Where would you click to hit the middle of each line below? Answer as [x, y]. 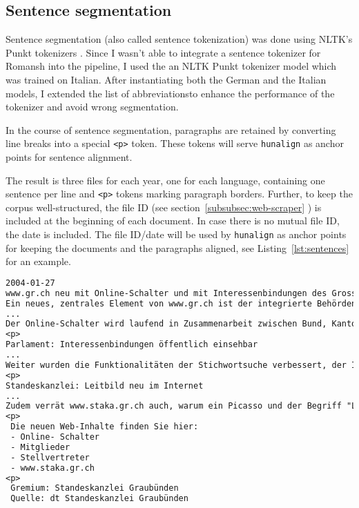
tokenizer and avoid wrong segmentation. [92, 107]
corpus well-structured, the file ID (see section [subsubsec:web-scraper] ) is [164, 207]
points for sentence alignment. [69, 157]
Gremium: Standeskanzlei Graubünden [95, 488]
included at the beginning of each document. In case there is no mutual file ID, [173, 221]
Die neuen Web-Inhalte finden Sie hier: [105, 427]
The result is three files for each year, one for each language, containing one [165, 180]
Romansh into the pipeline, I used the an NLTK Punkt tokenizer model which [171, 66]
